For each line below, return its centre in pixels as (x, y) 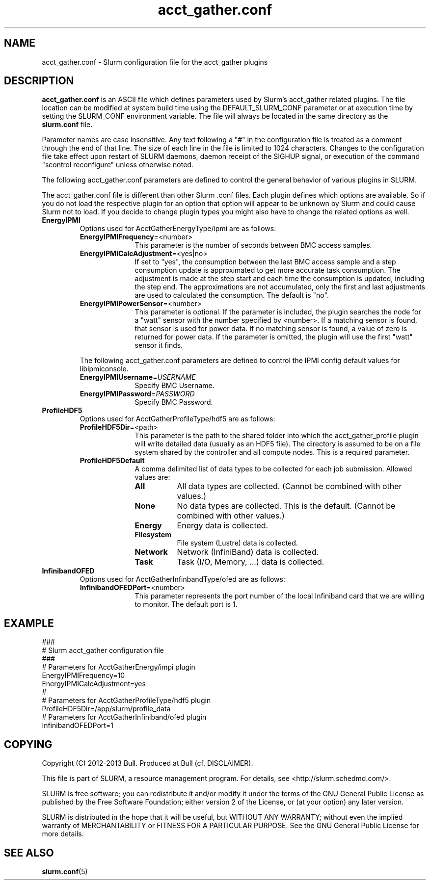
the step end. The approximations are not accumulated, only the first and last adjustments (280, 287)
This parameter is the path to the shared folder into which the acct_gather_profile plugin (277, 436)
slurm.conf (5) (65, 871)
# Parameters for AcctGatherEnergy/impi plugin (119, 667)
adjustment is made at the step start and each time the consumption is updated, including (280, 279)
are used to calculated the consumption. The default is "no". (232, 295)
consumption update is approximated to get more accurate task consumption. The (268, 270)
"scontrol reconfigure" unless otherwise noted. (118, 165)
